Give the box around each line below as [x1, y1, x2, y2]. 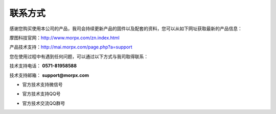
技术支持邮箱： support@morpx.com [9, 72, 89, 78]
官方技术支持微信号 [22, 81, 63, 88]
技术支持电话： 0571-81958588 [9, 63, 77, 69]
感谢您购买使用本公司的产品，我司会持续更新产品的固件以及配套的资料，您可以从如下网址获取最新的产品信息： [9, 25, 242, 32]
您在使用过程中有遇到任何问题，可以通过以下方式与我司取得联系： [9, 53, 148, 60]
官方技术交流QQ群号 [22, 100, 65, 106]
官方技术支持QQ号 [22, 91, 61, 97]
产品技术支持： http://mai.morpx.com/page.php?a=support [9, 44, 132, 50]
